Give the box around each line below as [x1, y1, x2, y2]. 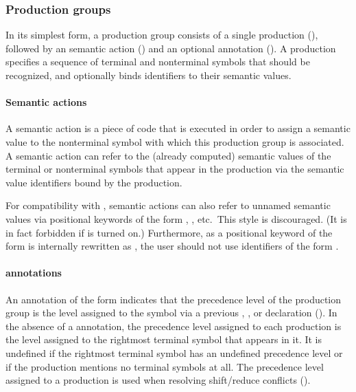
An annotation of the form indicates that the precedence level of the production [5, 292, 342, 306]
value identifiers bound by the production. [5, 175, 182, 189]
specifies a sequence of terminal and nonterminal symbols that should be [5, 54, 310, 69]
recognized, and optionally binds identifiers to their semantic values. [5, 68, 292, 82]
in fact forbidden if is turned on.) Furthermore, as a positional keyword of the [5, 225, 333, 239]
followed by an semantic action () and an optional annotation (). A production [5, 41, 336, 55]
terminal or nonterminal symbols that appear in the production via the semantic [5, 162, 344, 176]
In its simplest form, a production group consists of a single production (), [5, 28, 318, 42]
